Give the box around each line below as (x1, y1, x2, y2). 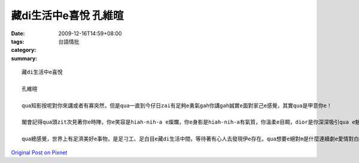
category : (11, 47, 36, 54)
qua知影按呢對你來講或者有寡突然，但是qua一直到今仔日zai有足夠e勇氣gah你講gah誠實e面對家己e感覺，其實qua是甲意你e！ (22, 102, 332, 109)
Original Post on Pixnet (11, 149, 68, 156)
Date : (11, 30, 25, 37)
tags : (11, 38, 25, 45)
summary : (11, 54, 38, 62)
